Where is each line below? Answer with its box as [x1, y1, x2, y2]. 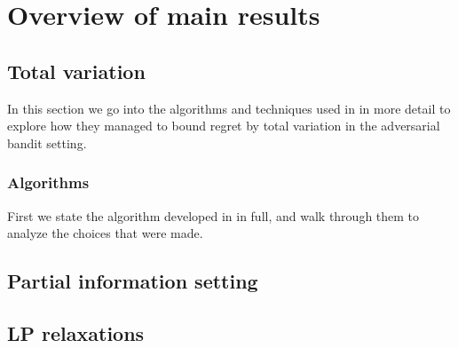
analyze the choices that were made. [7, 224, 203, 242]
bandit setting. [7, 133, 87, 152]
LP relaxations [7, 319, 145, 346]
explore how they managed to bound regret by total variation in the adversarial [7, 116, 440, 135]
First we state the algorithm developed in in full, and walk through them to [7, 206, 420, 225]
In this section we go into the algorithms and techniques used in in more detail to [7, 99, 451, 117]
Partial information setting [7, 267, 258, 295]
